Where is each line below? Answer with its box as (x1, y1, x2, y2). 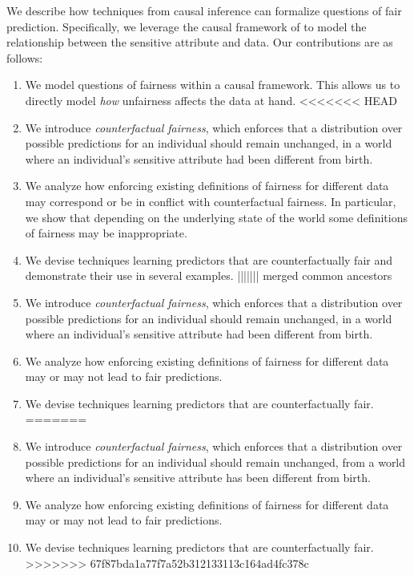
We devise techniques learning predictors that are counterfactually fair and (25, 251, 393, 268)
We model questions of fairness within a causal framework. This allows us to (25, 76, 400, 93)
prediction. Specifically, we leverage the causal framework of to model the (6, 18, 367, 34)
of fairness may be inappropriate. (25, 225, 187, 241)
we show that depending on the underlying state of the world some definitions (25, 209, 408, 225)
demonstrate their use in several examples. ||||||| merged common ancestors (25, 267, 392, 284)
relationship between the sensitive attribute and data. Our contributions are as (6, 34, 393, 51)
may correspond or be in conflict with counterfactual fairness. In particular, (25, 192, 396, 209)
